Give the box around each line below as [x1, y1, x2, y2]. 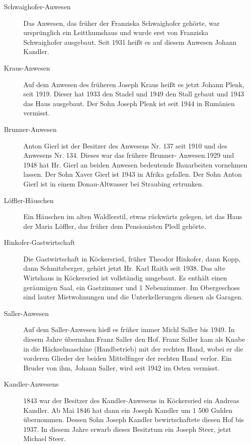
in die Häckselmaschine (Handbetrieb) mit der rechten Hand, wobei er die [23, 343, 243, 353]
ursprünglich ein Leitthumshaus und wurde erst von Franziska [23, 27, 209, 37]
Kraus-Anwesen [4, 62, 50, 73]
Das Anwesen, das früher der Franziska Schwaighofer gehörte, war [23, 18, 220, 28]
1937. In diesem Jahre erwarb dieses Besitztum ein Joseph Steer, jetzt [23, 424, 232, 434]
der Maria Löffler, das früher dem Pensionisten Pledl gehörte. [23, 221, 206, 231]
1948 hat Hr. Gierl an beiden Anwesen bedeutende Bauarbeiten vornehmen [23, 159, 248, 169]
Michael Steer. [23, 433, 66, 444]
